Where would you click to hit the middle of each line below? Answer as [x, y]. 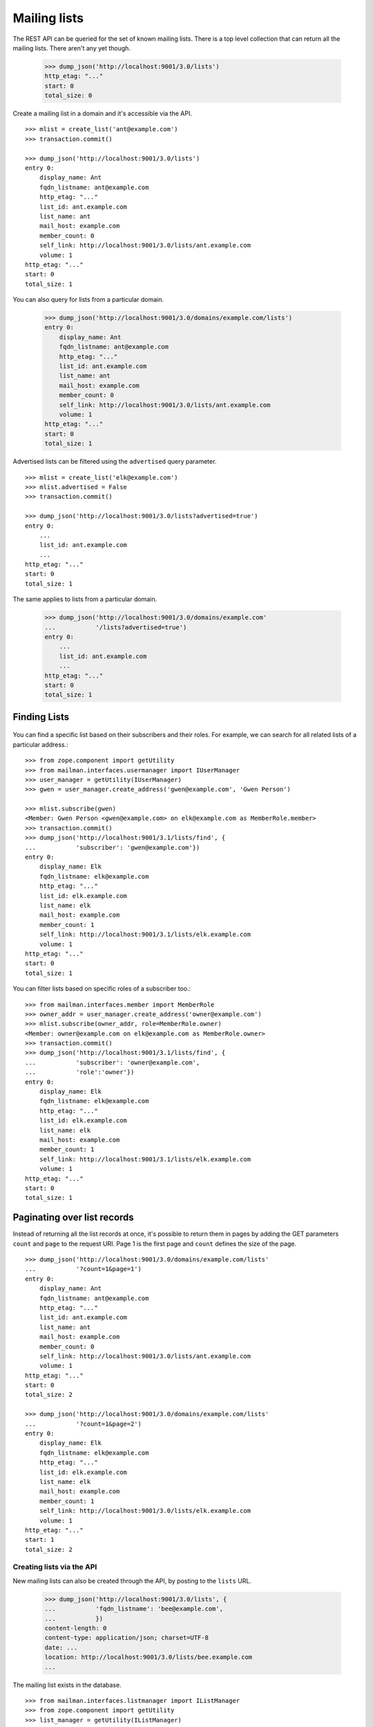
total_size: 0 [68, 96]
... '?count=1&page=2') [83, 1424]
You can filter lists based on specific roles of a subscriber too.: [102, 989]
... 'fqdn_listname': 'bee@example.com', [134, 1609]
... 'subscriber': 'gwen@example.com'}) [113, 847]
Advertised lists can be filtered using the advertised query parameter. [115, 461]
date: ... [61, 1647]
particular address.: [40, 744]
